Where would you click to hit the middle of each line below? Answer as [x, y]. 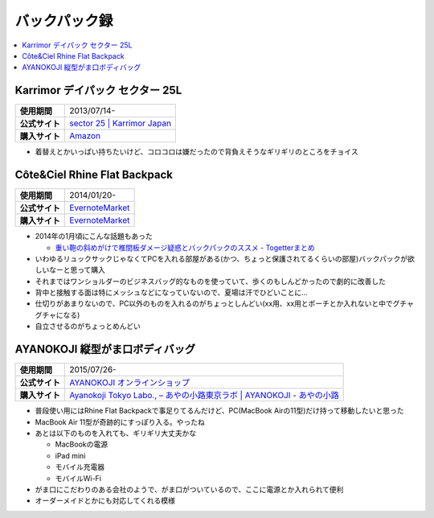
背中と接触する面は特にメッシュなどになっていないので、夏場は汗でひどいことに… [172, 293]
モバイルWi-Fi [78, 478]
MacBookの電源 [82, 444]
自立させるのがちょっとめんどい [88, 327]
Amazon [85, 136]
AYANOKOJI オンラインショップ [130, 383]
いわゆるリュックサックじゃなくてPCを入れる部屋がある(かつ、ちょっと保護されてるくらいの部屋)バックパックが [221, 258]
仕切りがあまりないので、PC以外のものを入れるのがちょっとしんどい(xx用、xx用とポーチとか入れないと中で [214, 304]
